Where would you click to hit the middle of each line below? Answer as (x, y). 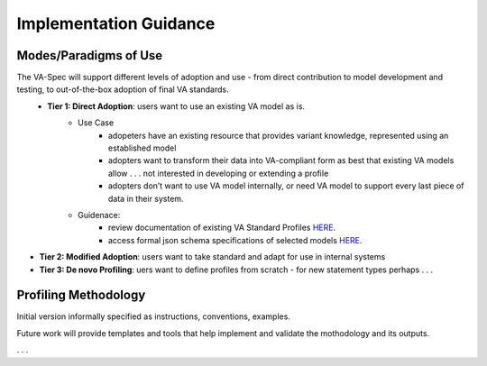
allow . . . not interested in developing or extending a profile (219, 173)
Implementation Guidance (116, 23)
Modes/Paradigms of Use (90, 55)
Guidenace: (99, 215)
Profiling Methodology (81, 295)
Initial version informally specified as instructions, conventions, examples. (153, 316)
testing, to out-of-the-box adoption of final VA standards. (123, 89)
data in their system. (146, 198)
